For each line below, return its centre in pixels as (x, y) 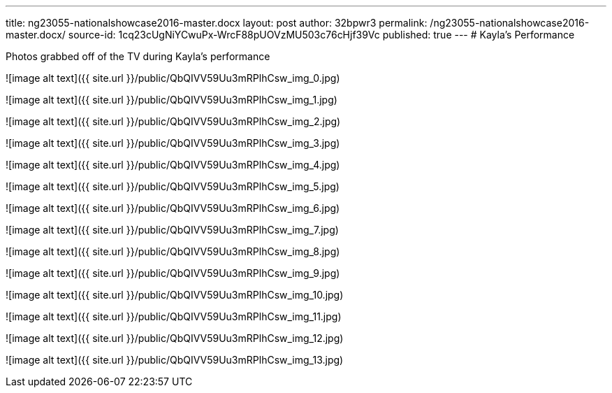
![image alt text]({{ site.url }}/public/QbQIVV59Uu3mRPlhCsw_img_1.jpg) (172, 100)
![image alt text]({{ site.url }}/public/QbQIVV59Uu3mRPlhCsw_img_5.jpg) (173, 186)
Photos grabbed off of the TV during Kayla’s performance (138, 56)
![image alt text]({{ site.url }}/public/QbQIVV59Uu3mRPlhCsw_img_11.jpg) (174, 316)
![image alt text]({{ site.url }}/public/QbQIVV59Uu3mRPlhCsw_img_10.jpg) (175, 295)
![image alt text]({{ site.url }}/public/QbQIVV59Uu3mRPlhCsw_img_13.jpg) (175, 360)
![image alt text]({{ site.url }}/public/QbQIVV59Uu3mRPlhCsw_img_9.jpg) (173, 273)
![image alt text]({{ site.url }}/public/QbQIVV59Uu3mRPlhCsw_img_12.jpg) (175, 338)
